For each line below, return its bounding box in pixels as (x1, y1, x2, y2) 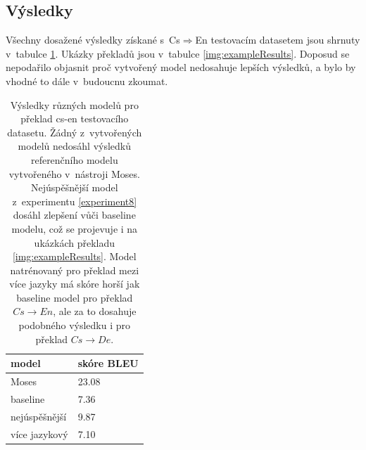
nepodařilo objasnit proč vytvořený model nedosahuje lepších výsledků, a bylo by (6, 60, 356, 75)
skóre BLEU (77, 356, 139, 371)
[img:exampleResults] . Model (12, 249, 137, 264)
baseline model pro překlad (16, 290, 133, 304)
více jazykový (11, 426, 68, 441)
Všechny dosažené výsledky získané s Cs (6, 32, 180, 47)
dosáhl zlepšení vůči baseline (13, 207, 136, 222)
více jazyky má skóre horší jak (9, 276, 140, 291)
